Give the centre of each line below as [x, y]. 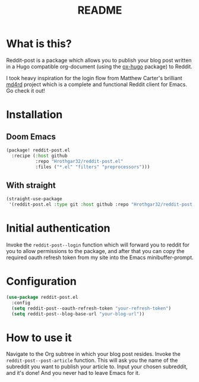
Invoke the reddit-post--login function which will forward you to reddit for [98, 245]
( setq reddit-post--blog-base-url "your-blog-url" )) [78, 314]
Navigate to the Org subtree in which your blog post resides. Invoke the [94, 354]
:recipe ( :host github [40, 156]
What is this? [39, 44]
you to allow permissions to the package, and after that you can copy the [95, 251]
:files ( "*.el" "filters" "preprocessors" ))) [93, 167]
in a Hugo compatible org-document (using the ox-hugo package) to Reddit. [99, 67]
